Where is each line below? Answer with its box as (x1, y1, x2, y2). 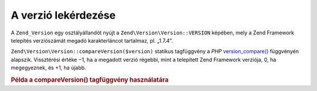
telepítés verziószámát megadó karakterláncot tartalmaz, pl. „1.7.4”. (11, 37, 173, 44)
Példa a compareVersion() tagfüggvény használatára (11, 76, 169, 84)
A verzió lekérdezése (11, 9, 116, 22)
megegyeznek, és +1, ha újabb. (11, 64, 86, 71)
